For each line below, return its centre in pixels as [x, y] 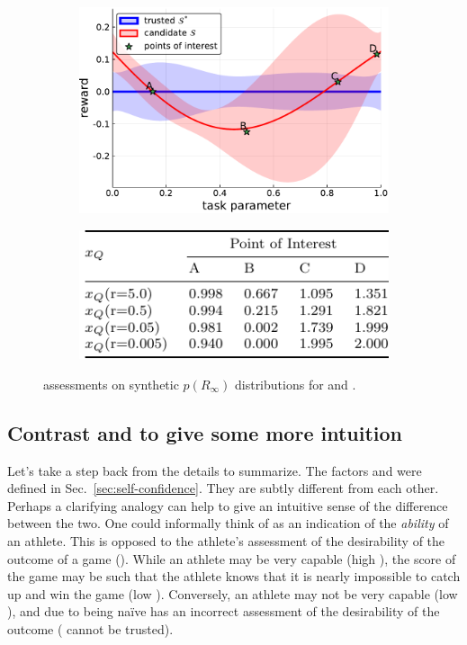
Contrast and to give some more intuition [205, 432]
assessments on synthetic [111, 384]
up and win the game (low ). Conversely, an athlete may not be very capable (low [233, 593]
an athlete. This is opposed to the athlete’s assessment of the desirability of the [226, 540]
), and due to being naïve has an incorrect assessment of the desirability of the [224, 611]
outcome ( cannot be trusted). [90, 628]
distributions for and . [295, 384]
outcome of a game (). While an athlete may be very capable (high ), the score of [232, 558]
